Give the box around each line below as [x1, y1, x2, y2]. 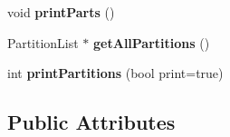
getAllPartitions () [93, 33, 210, 52]
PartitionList [7, 33, 79, 52]
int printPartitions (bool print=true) [7, 64, 224, 83]
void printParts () [7, 3, 115, 21]
